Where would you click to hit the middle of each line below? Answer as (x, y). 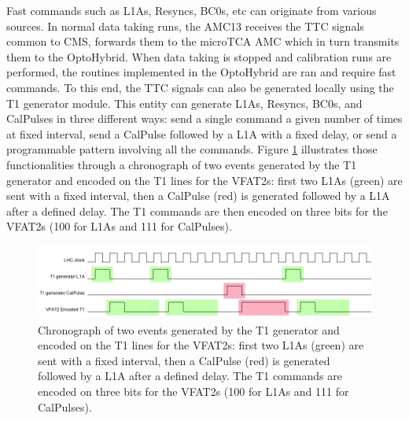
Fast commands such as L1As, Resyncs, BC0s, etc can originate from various (192, 10)
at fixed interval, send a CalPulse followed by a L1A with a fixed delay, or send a (202, 133)
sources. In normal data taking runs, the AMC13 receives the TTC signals (185, 26)
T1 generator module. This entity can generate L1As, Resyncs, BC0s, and (184, 103)
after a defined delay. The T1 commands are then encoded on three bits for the (197, 210)
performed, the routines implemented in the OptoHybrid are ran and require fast (201, 72)
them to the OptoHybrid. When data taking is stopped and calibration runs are (199, 56)
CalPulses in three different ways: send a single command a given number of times (204, 118)
